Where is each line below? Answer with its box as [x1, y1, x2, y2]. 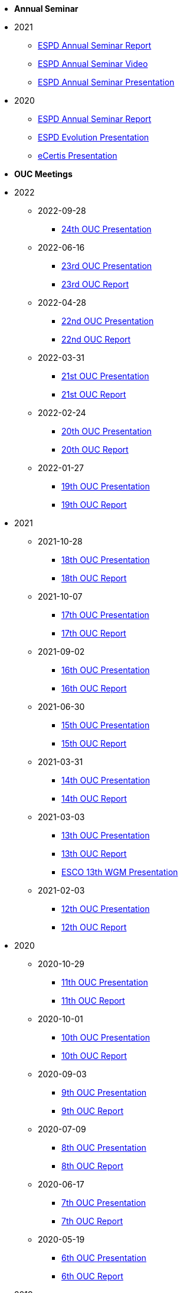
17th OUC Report [61, 628, 126, 638]
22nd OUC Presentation [61, 316, 154, 326]
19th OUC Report [61, 500, 127, 510]
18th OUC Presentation [61, 555, 150, 565]
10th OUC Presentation [61, 1032, 150, 1042]
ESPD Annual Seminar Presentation [38, 77, 175, 87]
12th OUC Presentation [61, 904, 150, 914]
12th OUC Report [61, 922, 127, 932]
